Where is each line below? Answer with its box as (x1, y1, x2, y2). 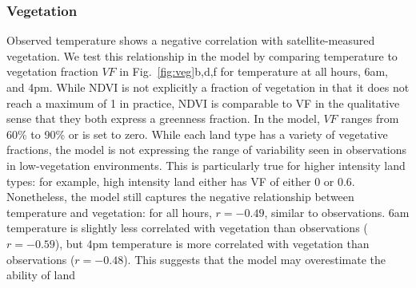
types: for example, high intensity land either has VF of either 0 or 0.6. (6, 172, 355, 189)
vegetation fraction (6, 63, 98, 80)
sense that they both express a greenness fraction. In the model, (6, 110, 320, 127)
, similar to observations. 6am (264, 203, 410, 220)
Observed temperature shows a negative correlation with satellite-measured (6, 32, 375, 49)
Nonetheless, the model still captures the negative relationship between (6, 188, 354, 205)
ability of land (6, 266, 75, 283)
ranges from (341, 110, 399, 127)
